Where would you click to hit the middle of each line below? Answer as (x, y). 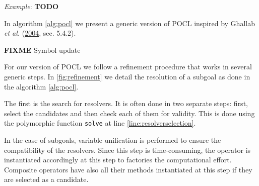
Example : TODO (31, 6)
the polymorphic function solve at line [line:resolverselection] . (100, 123)
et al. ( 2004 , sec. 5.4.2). (40, 33)
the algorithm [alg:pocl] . (41, 86)
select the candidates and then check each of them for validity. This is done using (129, 113)
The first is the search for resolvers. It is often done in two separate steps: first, (126, 103)
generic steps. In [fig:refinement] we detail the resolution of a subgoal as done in (127, 76)
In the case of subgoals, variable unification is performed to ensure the (113, 140)
